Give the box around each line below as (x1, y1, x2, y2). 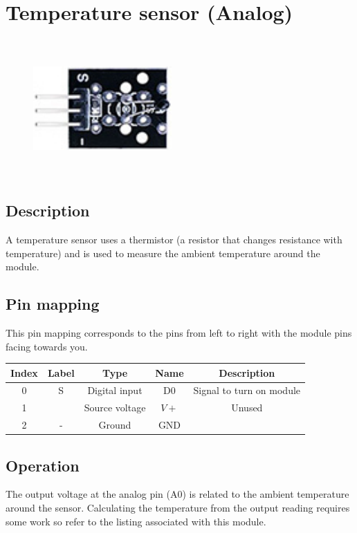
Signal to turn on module (193, 383, 301, 398)
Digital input (87, 383, 143, 398)
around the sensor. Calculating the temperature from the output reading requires (6, 501, 350, 515)
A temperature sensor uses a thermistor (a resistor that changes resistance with (6, 232, 342, 246)
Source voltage (84, 400, 146, 415)
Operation (6, 454, 80, 476)
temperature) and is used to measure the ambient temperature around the (6, 245, 320, 260)
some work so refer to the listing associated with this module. (6, 514, 266, 528)
